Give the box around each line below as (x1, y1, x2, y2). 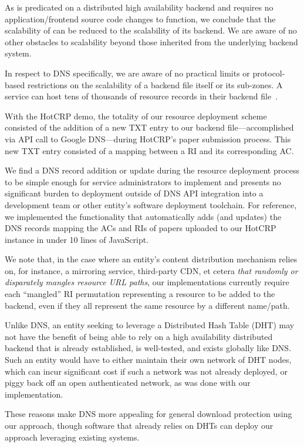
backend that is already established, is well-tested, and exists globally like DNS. (5, 342, 292, 354)
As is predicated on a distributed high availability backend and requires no (5, 1, 273, 13)
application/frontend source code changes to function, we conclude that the (5, 12, 276, 25)
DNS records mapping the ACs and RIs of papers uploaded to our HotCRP (5, 222, 276, 234)
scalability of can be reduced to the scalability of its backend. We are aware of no (5, 24, 297, 36)
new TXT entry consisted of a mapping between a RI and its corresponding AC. (5, 144, 294, 156)
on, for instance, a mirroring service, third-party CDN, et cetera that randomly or (5, 264, 298, 276)
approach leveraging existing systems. (5, 431, 140, 443)
